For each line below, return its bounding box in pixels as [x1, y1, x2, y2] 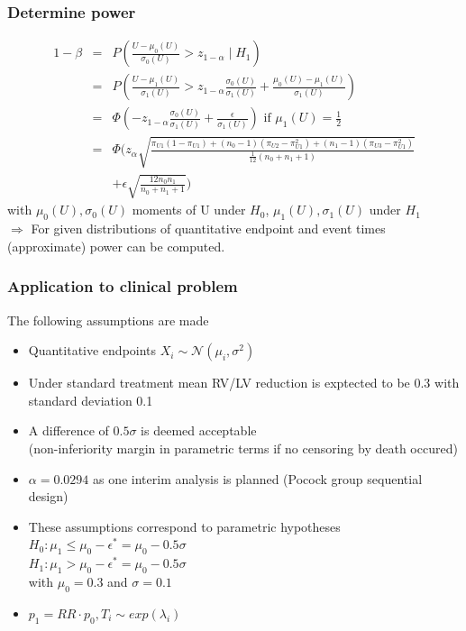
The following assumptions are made [7, 310, 209, 329]
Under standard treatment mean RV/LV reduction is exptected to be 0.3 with [28, 373, 460, 392]
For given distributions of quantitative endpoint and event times [31, 219, 386, 238]
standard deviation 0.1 [28, 390, 153, 409]
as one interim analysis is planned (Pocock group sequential [92, 469, 423, 488]
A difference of [28, 421, 109, 440]
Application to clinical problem [7, 275, 238, 297]
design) [28, 487, 69, 506]
